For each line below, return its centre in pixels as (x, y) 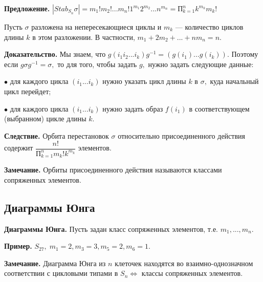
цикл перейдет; (28, 91)
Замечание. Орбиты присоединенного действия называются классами (113, 170)
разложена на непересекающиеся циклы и (96, 27)
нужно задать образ (133, 108)
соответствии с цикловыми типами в (61, 273)
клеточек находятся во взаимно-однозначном (184, 263)
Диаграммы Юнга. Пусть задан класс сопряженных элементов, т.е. (111, 229)
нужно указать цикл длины (144, 81)
